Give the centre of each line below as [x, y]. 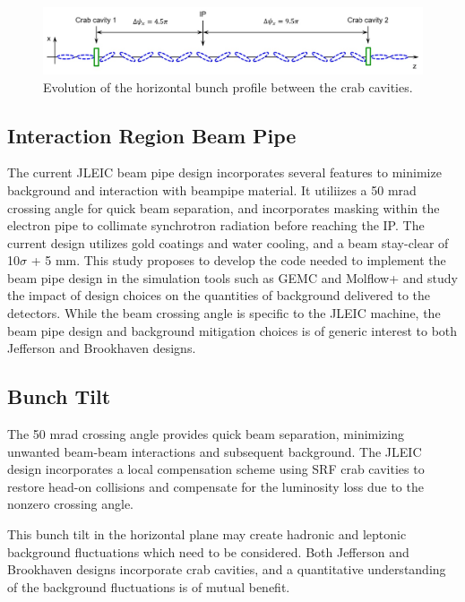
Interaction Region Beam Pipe [152, 135]
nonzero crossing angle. [71, 504]
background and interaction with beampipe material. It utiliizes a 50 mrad [212, 189]
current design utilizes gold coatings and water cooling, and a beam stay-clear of [228, 242]
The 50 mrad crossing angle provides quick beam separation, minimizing [206, 434]
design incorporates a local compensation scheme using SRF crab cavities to [216, 469]
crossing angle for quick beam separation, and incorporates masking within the [224, 207]
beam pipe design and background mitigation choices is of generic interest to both [232, 330]
